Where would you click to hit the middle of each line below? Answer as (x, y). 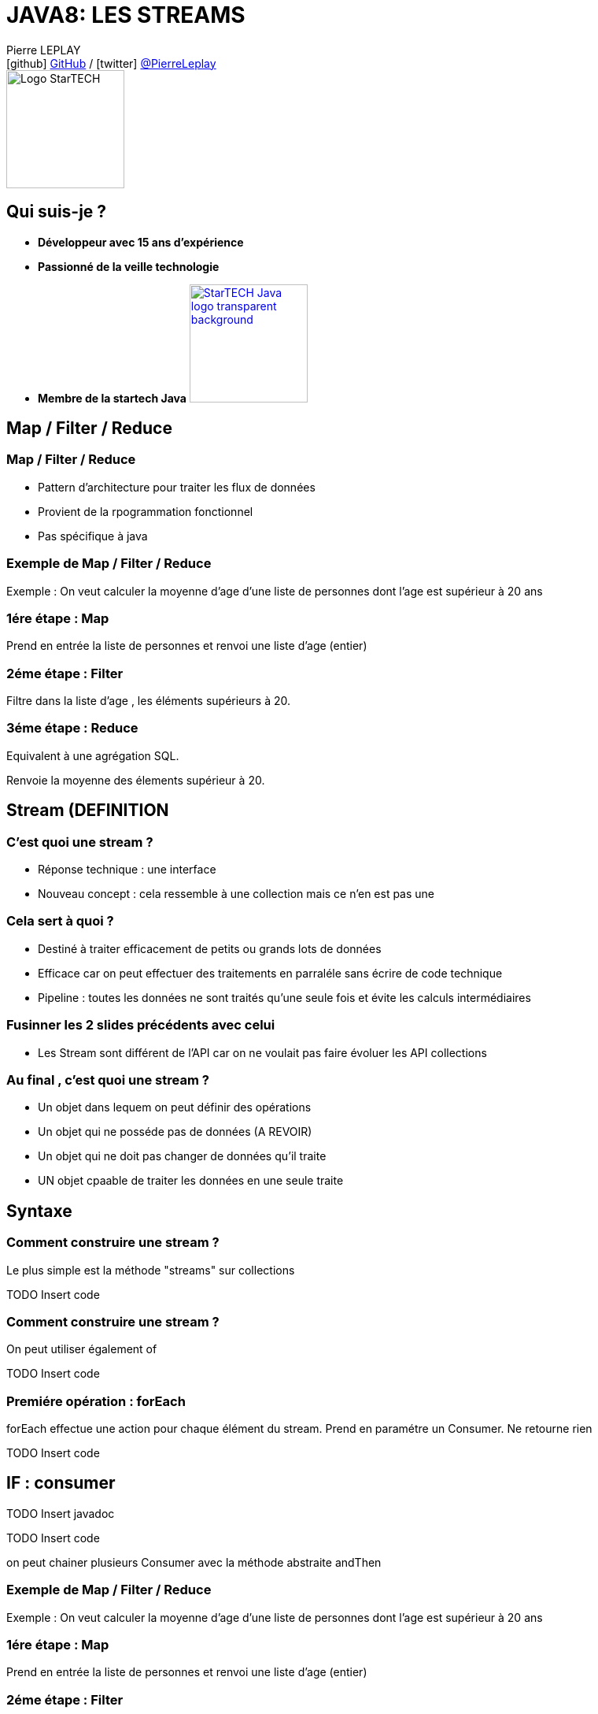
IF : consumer (61, 1483)
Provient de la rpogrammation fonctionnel (146, 511)
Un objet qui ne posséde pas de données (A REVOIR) (175, 1132)
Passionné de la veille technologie (129, 266)
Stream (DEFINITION (88, 811)
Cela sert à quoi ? (60, 921)
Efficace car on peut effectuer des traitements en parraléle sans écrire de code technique (270, 973)
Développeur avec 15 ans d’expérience (141, 242)
